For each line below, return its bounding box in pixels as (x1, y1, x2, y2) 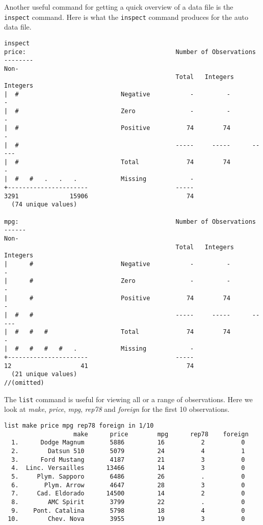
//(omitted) (4, 379, 44, 387)
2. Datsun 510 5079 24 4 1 (11, 447, 245, 455)
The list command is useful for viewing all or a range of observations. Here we (4, 393, 253, 404)
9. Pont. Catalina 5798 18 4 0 (11, 507, 245, 514)
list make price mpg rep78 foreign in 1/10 (4, 422, 154, 429)
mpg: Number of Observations (4, 218, 256, 225)
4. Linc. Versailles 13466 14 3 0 (11, 464, 245, 472)
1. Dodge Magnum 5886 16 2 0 (11, 439, 245, 447)
